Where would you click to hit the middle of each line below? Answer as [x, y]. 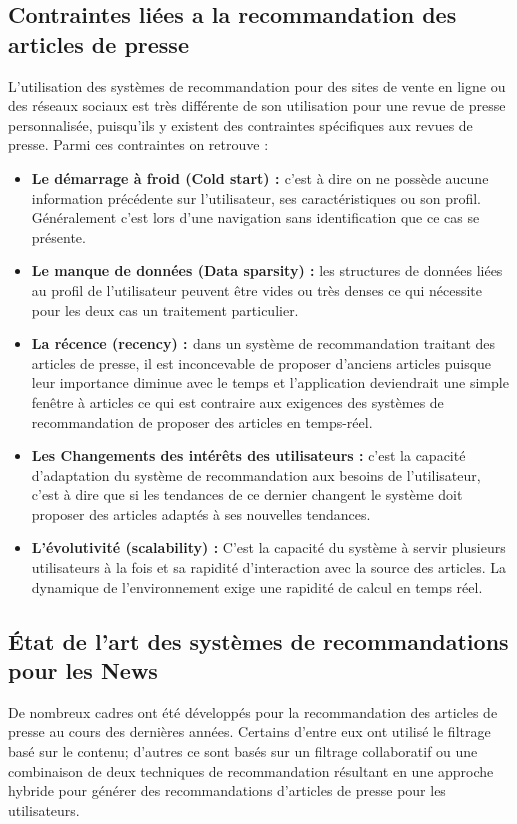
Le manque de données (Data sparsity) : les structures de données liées [267, 270]
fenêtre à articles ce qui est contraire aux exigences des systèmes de [237, 401]
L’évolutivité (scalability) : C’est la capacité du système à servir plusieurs [268, 547]
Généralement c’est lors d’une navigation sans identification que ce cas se [255, 217]
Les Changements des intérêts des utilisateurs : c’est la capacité [248, 455]
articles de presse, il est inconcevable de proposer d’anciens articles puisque [261, 362]
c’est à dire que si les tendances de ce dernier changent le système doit [247, 494]
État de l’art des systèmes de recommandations [258, 640]
